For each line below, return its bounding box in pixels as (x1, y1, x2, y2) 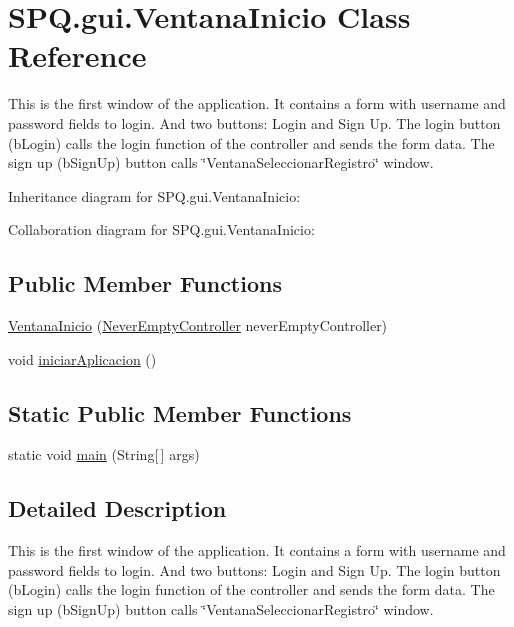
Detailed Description (8, 493, 227, 524)
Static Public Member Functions (8, 397, 352, 428)
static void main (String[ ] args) (8, 444, 200, 465)
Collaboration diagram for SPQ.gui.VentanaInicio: (8, 219, 315, 240)
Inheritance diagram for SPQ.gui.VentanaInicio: (8, 185, 301, 206)
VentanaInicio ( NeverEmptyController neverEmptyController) (8, 315, 388, 336)
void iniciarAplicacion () (8, 348, 157, 369)
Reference (8, 35, 147, 76)
